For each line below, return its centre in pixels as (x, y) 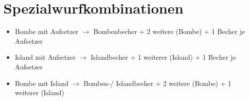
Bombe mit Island (42, 83)
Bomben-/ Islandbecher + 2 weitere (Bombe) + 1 (157, 83)
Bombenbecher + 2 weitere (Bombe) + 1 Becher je (169, 31)
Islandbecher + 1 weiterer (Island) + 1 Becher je (163, 57)
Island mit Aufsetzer (45, 57)
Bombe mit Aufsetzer (46, 31)
